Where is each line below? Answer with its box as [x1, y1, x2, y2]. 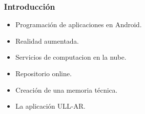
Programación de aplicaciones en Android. [15, 19, 142, 30]
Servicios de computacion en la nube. [15, 52, 126, 62]
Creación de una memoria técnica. [15, 84, 118, 95]
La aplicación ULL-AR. [15, 101, 85, 111]
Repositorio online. [15, 68, 72, 78]
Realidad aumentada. [15, 35, 79, 46]
